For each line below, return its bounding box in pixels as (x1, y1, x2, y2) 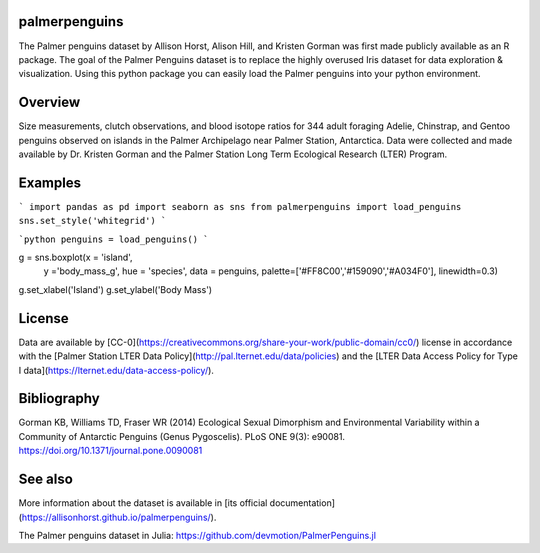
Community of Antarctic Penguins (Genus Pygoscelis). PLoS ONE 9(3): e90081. (18, 430, 345, 442)
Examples (18, 174, 82, 191)
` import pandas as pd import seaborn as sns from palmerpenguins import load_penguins (18, 201, 462, 212)
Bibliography (18, 390, 100, 407)
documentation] (269, 497, 335, 509)
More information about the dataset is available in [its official (18, 497, 268, 509)
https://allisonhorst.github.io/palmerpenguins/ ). (21, 511, 217, 523)
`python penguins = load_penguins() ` (18, 233, 209, 245)
